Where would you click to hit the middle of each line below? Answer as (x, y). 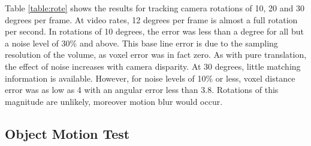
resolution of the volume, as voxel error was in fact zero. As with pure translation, (156, 55)
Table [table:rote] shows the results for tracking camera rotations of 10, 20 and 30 (155, 8)
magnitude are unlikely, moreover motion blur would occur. (114, 101)
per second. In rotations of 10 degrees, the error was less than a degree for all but (154, 31)
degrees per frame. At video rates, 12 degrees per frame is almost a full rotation (151, 19)
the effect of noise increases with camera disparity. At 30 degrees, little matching (153, 66)
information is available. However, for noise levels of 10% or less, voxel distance (150, 78)
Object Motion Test (67, 133)
